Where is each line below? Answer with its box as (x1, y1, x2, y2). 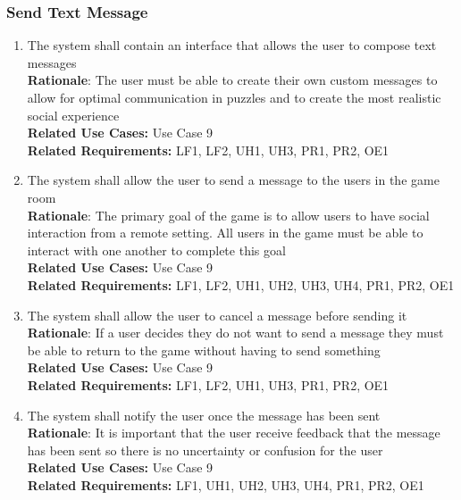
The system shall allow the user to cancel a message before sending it (27, 305, 407, 324)
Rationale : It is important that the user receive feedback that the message (27, 423, 440, 442)
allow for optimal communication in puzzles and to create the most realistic (27, 88, 441, 106)
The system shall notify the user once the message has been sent (27, 405, 381, 424)
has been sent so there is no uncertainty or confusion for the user (27, 440, 383, 459)
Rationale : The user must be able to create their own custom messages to (27, 71, 438, 89)
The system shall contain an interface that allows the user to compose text (27, 36, 437, 54)
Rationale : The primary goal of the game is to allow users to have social (27, 205, 430, 224)
